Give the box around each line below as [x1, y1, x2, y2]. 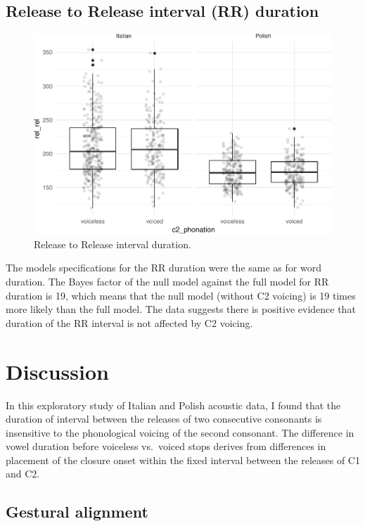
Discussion [6, 357, 109, 385]
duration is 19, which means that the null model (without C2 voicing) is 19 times [6, 288, 356, 302]
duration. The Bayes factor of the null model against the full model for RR [6, 274, 329, 289]
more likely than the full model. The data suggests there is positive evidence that [6, 302, 356, 316]
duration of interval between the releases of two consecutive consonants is [6, 411, 322, 426]
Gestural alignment [6, 501, 148, 522]
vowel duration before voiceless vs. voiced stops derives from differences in [6, 439, 326, 454]
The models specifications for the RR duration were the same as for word [6, 260, 321, 275]
